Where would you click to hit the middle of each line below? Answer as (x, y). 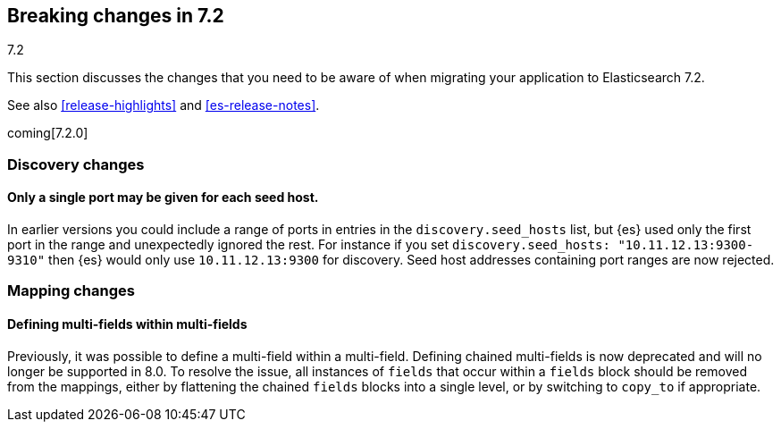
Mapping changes (71, 291)
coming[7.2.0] (48, 133)
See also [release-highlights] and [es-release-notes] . (164, 105)
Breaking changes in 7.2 (116, 16)
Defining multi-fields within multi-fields (127, 324)
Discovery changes (76, 164)
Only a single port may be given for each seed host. (163, 198)
